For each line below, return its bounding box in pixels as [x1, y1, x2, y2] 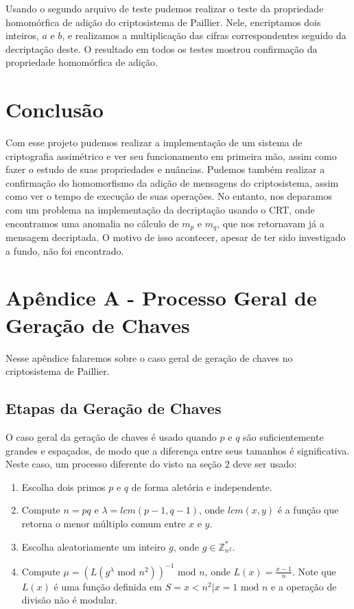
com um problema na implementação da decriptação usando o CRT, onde [5, 203, 315, 217]
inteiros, [5, 28, 39, 43]
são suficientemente [243, 430, 324, 444]
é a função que [277, 503, 339, 517]
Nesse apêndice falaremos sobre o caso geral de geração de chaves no [5, 350, 293, 365]
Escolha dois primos [21, 479, 106, 494]
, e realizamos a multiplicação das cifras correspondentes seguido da [62, 28, 346, 43]
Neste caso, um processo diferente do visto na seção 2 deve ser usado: [5, 457, 297, 471]
